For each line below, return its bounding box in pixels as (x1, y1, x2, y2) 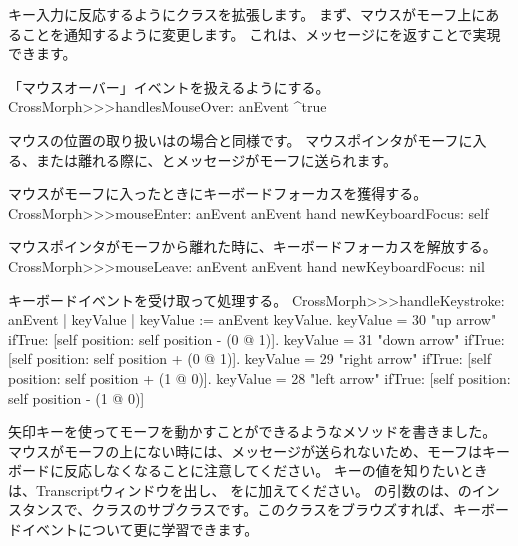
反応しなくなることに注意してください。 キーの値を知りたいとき (63, 460, 488, 481)
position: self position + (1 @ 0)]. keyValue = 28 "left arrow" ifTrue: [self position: (8, 367, 511, 388)
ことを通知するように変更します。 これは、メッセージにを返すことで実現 (21, 23, 501, 44)
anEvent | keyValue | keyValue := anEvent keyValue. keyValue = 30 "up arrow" (8, 309, 497, 330)
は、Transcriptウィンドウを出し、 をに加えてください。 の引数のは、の (8, 479, 472, 500)
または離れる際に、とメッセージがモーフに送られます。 (35, 149, 398, 170)
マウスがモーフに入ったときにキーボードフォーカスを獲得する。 (8, 183, 428, 204)
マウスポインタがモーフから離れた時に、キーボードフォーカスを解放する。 (8, 236, 497, 257)
